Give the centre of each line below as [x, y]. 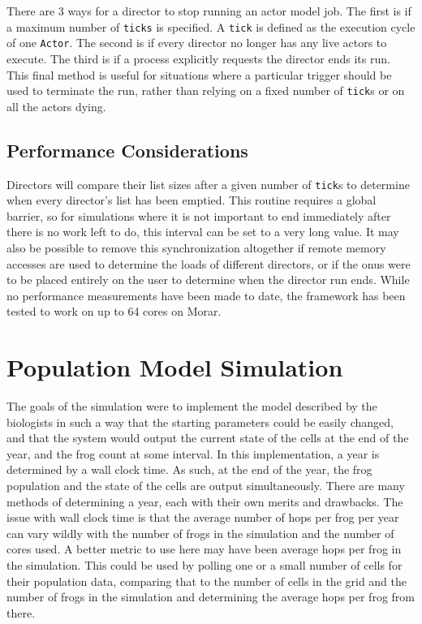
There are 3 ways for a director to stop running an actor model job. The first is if [209, 11]
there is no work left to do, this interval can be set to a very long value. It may [203, 232]
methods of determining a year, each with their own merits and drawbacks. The [205, 501]
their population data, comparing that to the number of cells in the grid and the [207, 581]
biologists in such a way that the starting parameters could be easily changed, [200, 422]
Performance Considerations [127, 150]
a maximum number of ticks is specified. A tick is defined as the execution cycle [211, 26]
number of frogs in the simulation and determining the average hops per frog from [211, 597]
